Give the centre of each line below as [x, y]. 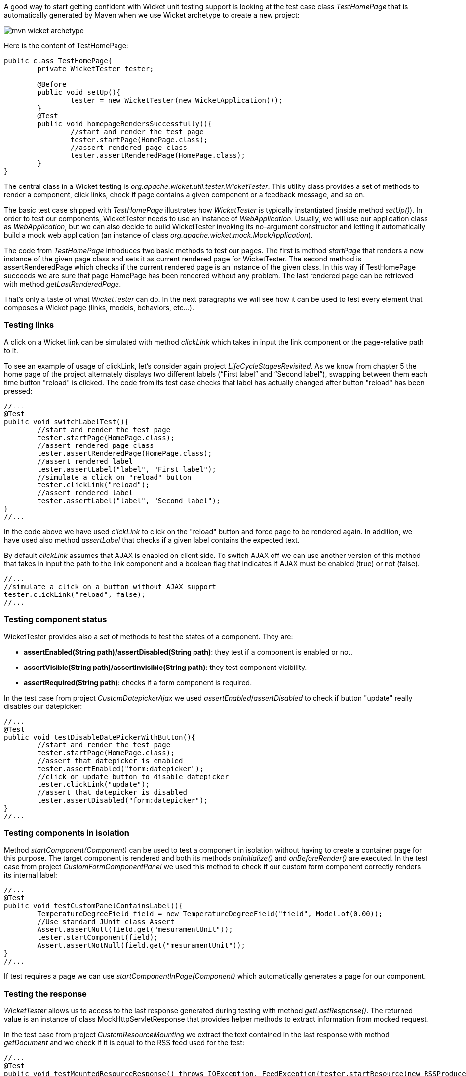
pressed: [18, 391]
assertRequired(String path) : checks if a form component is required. [138, 682]
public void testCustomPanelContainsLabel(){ [94, 906]
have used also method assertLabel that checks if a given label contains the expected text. [152, 540]
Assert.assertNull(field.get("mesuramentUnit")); [135, 930]
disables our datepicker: [43, 706]
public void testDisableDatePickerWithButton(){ [100, 737]
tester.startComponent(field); [97, 938]
